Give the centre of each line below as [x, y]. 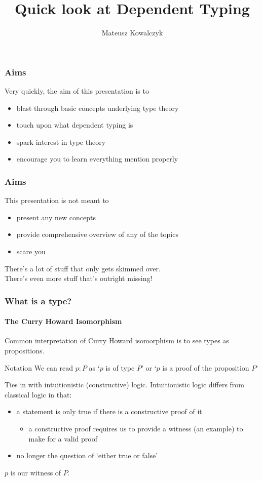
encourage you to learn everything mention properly [97, 159]
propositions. [25, 350]
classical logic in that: [38, 394]
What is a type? [38, 300]
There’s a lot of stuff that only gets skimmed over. [83, 268]
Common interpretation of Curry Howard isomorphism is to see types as [117, 340]
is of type [120, 367]
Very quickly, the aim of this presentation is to [77, 91]
